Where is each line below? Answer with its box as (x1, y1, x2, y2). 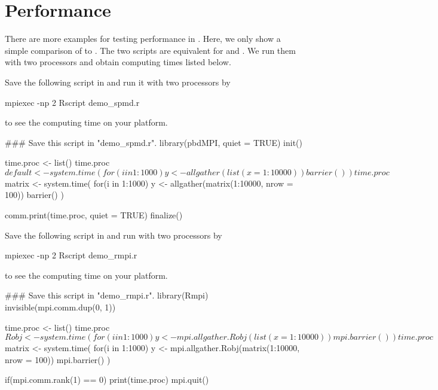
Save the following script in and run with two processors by (5, 228, 222, 241)
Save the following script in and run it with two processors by (5, 75, 231, 88)
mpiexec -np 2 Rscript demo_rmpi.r (5, 249, 137, 261)
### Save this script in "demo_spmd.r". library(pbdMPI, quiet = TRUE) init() (5, 136, 302, 148)
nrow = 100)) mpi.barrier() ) (5, 353, 111, 365)
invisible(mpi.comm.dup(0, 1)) (5, 301, 116, 313)
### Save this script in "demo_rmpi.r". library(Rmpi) (5, 289, 209, 301)
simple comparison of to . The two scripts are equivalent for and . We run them (5, 44, 296, 56)
